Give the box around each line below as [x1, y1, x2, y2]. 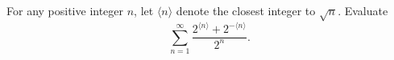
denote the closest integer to [176, 2, 316, 18]
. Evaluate [338, 2, 388, 18]
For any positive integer [6, 2, 124, 18]
